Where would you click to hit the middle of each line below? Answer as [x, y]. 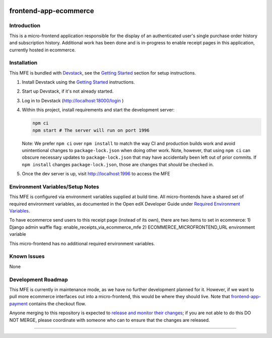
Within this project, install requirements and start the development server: [98, 110]
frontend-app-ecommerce [52, 11]
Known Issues [27, 256]
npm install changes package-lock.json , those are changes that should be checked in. [118, 164]
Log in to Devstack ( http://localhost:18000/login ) [73, 100]
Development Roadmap [39, 280]
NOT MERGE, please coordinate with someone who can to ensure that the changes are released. [110, 320]
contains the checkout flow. [57, 303]
